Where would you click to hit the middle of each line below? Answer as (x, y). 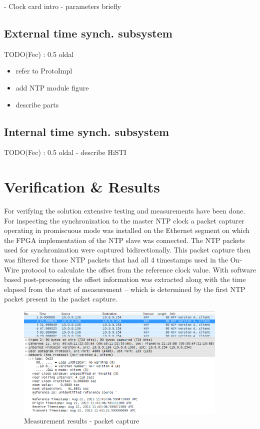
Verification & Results (82, 187)
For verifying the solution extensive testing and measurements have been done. (125, 211)
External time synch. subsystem (88, 33)
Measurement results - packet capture (82, 421)
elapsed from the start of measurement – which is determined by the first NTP (125, 289)
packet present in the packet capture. (61, 299)
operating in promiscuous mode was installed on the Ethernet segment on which (127, 230)
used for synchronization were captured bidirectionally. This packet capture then (127, 250)
